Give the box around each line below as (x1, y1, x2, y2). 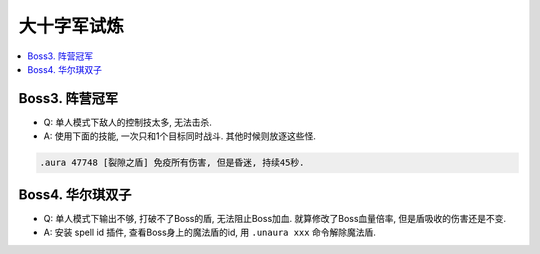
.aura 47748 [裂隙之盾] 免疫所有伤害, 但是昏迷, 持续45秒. (39, 157, 305, 169)
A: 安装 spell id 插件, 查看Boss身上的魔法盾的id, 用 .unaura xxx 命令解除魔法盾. (43, 226, 377, 239)
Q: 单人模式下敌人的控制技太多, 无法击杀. (43, 116, 212, 128)
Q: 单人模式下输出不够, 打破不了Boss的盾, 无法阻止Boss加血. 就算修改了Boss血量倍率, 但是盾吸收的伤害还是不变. (43, 212, 507, 224)
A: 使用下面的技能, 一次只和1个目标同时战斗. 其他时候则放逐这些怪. (43, 130, 317, 142)
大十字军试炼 (18, 15, 125, 37)
